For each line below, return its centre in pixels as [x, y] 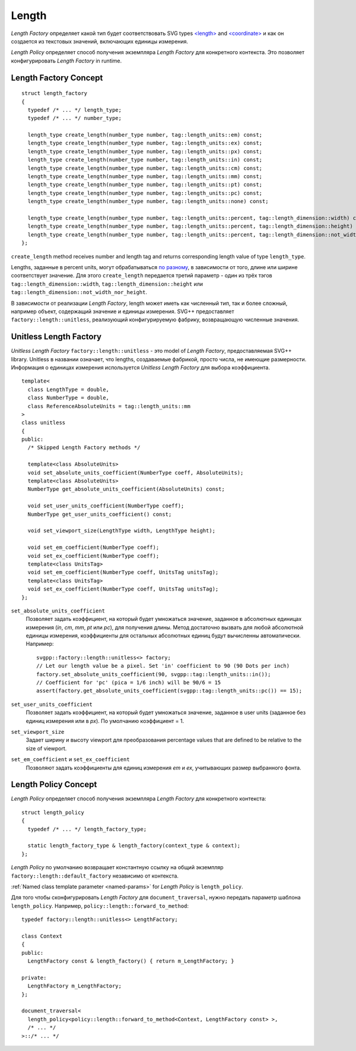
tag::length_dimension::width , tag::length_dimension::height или [107, 284]
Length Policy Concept [54, 785]
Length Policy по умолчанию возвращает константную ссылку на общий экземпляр [117, 867]
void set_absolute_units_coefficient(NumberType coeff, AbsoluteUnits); [136, 473]
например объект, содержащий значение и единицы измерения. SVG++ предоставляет [123, 311]
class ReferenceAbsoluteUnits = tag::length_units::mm [109, 406]
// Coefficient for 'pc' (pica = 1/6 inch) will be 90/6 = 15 [129, 683]
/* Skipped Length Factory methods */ [84, 448]
